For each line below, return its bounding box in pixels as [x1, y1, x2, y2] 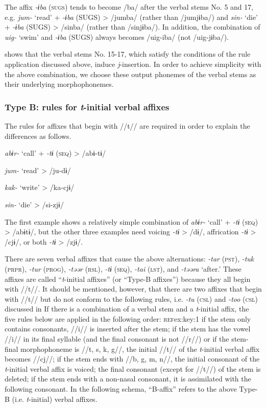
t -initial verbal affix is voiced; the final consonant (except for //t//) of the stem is [5, 363, 261, 374]
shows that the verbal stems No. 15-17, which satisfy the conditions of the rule [5, 49, 251, 59]
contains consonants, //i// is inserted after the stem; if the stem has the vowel [5, 323, 251, 334]
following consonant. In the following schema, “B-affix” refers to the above [5, 383, 237, 394]
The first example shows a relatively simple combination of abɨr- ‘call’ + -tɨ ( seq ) [5, 216, 258, 227]
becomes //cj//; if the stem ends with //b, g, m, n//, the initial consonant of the [5, 353, 260, 364]
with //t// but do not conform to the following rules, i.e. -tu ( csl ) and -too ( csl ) [5, 293, 258, 304]
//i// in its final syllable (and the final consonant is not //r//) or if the [5, 333, 229, 344]
